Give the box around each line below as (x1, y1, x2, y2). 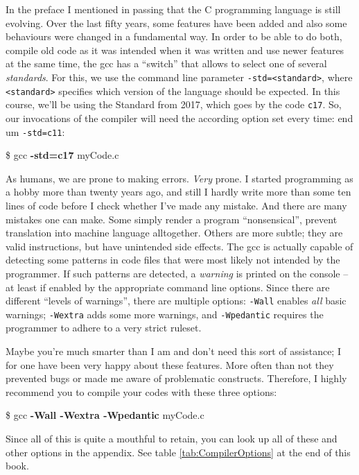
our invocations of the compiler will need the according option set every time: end (6, 110, 353, 125)
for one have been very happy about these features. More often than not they (6, 357, 334, 372)
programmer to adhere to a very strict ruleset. (6, 320, 202, 335)
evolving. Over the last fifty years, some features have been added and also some (6, 15, 347, 30)
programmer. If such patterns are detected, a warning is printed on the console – (6, 266, 349, 280)
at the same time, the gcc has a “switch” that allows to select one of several (6, 56, 327, 71)
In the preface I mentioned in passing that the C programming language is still (6, 2, 341, 16)
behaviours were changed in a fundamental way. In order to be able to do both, (6, 29, 342, 44)
